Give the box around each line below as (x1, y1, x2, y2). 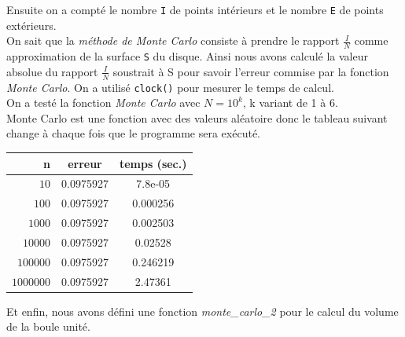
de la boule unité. (6, 318, 90, 335)
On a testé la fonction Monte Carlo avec (6, 94, 201, 111)
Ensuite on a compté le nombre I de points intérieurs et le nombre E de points (6, 2, 384, 17)
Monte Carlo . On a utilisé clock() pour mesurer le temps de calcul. (6, 79, 334, 95)
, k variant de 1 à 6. (242, 94, 338, 111)
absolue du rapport (6, 63, 98, 79)
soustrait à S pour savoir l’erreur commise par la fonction (112, 63, 389, 79)
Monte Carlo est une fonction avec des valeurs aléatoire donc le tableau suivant (6, 109, 388, 126)
